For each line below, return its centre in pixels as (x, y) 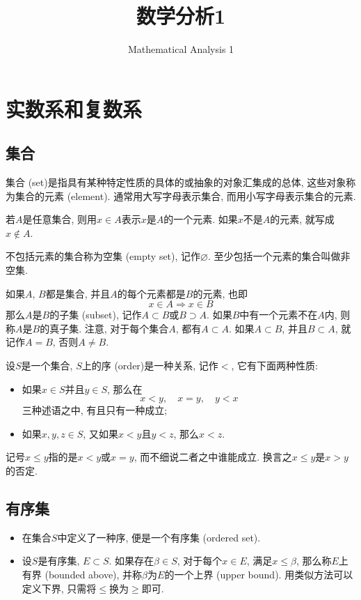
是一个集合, (47, 366)
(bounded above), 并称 (94, 574)
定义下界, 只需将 (59, 588)
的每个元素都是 (151, 293)
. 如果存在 (131, 561)
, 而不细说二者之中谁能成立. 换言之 (213, 457)
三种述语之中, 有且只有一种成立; (95, 410)
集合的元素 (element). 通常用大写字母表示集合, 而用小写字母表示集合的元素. (185, 195)
